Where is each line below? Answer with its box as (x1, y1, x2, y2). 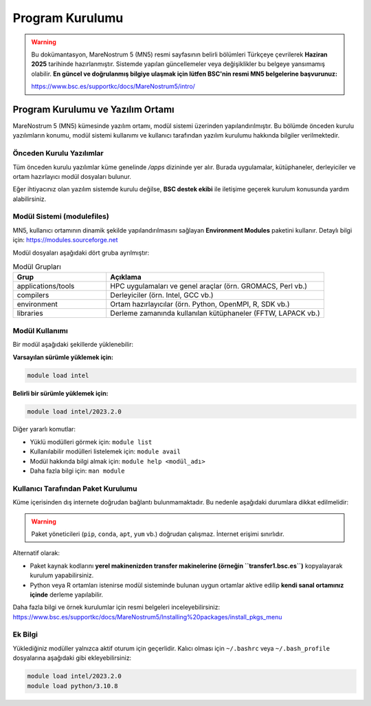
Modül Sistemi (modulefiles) (12, 212, 109, 222)
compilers (16, 290, 49, 300)
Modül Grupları (12, 262, 61, 272)
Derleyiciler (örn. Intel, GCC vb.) (110, 290, 214, 300)
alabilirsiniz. (12, 195, 47, 203)
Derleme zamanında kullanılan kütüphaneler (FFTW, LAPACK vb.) (110, 308, 320, 318)
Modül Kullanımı (12, 325, 68, 335)
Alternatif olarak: (12, 549, 60, 557)
